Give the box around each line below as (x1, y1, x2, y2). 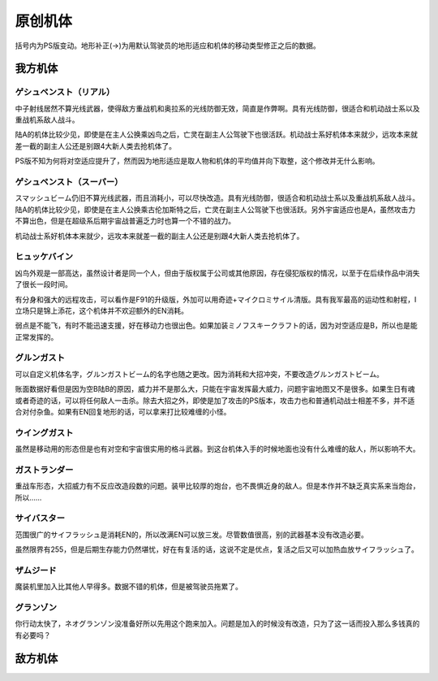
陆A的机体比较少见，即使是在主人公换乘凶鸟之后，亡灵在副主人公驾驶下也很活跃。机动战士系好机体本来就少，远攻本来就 (15, 130, 418, 140)
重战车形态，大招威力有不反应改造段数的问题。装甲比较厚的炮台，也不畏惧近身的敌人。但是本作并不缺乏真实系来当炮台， (15, 481, 420, 491)
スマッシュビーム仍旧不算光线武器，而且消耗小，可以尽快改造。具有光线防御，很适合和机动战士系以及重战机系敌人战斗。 (15, 193, 420, 203)
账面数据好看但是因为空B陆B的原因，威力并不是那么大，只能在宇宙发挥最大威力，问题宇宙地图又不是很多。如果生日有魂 (15, 384, 415, 394)
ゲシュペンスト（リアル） (15, 86, 115, 98)
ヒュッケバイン (15, 251, 73, 262)
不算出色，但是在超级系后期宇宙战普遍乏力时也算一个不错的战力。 (15, 216, 235, 226)
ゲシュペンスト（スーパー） (15, 176, 123, 188)
